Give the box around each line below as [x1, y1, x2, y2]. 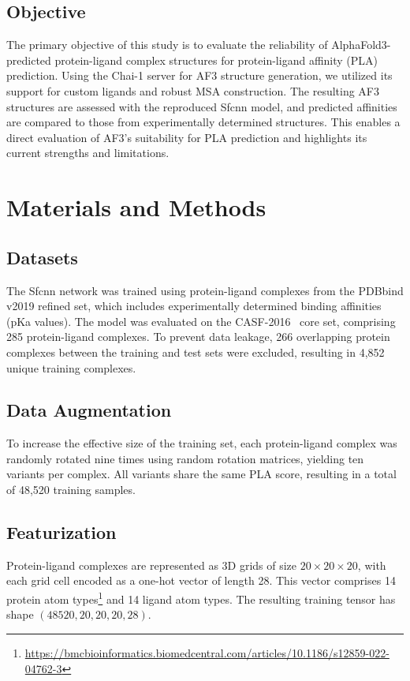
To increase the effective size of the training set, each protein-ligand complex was [6, 435, 397, 451]
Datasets [6, 245, 78, 269]
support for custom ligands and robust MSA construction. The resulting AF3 [6, 82, 380, 99]
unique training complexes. [6, 359, 136, 376]
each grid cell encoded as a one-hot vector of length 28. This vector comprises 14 [6, 572, 396, 589]
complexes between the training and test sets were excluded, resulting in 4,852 [6, 343, 385, 360]
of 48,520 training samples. [6, 481, 136, 498]
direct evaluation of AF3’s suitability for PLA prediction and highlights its [6, 129, 367, 145]
